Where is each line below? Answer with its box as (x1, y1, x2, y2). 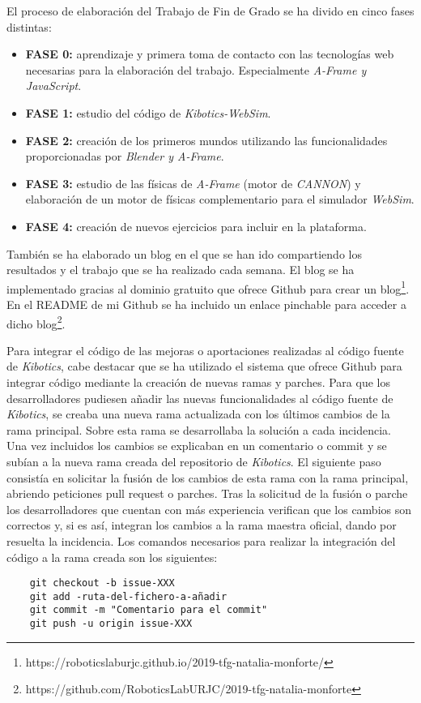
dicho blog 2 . (6, 312, 66, 332)
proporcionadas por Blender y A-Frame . (25, 148, 224, 165)
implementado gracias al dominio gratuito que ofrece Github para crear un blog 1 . (6, 277, 410, 297)
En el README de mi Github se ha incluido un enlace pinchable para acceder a (6, 295, 406, 312)
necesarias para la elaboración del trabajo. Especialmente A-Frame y (25, 61, 367, 78)
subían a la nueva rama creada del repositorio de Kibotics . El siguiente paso (6, 452, 381, 469)
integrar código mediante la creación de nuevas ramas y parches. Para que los (6, 374, 390, 390)
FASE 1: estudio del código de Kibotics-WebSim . (25, 104, 271, 121)
